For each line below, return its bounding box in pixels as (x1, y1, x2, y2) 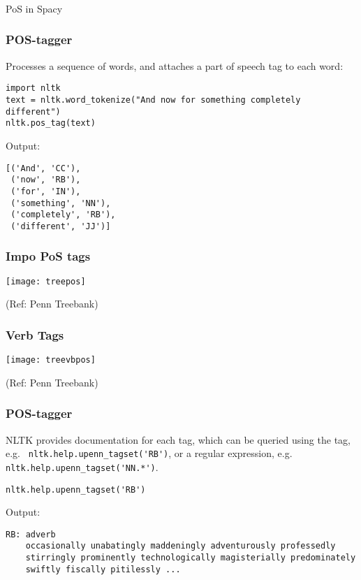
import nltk (6, 83, 61, 94)
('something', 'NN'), (10, 198, 111, 208)
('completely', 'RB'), (10, 210, 116, 220)
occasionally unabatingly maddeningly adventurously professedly (25, 541, 336, 551)
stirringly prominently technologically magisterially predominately (25, 553, 356, 563)
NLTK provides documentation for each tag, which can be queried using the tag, (6, 432, 351, 447)
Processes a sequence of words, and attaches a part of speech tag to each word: (6, 58, 344, 73)
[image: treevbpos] (6, 355, 96, 365)
